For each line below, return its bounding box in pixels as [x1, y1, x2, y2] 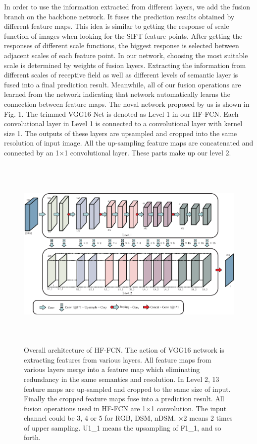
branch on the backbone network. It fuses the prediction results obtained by [4, 11, 235, 21]
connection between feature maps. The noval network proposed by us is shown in [4, 98, 250, 109]
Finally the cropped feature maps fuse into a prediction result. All [24, 393, 224, 404]
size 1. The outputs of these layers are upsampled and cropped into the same [4, 128, 237, 138]
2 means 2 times [183, 413, 233, 423]
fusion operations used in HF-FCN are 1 [24, 403, 146, 413]
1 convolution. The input [151, 403, 227, 413]
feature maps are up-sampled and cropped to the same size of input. [24, 383, 231, 394]
